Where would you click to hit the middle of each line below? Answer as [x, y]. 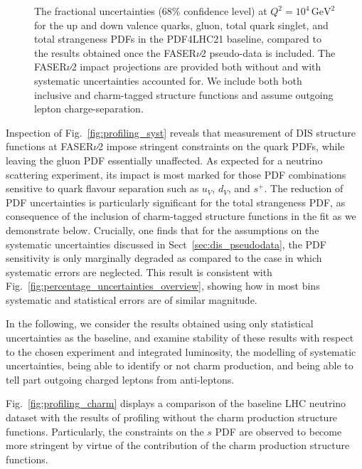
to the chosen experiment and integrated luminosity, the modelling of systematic [181, 351]
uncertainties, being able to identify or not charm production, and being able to [180, 365]
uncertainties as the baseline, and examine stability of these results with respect [180, 338]
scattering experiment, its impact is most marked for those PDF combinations [176, 174]
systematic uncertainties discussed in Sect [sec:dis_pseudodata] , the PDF [166, 244]
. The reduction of [304, 188]
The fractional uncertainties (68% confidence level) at [151, 11]
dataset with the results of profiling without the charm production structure [172, 417]
